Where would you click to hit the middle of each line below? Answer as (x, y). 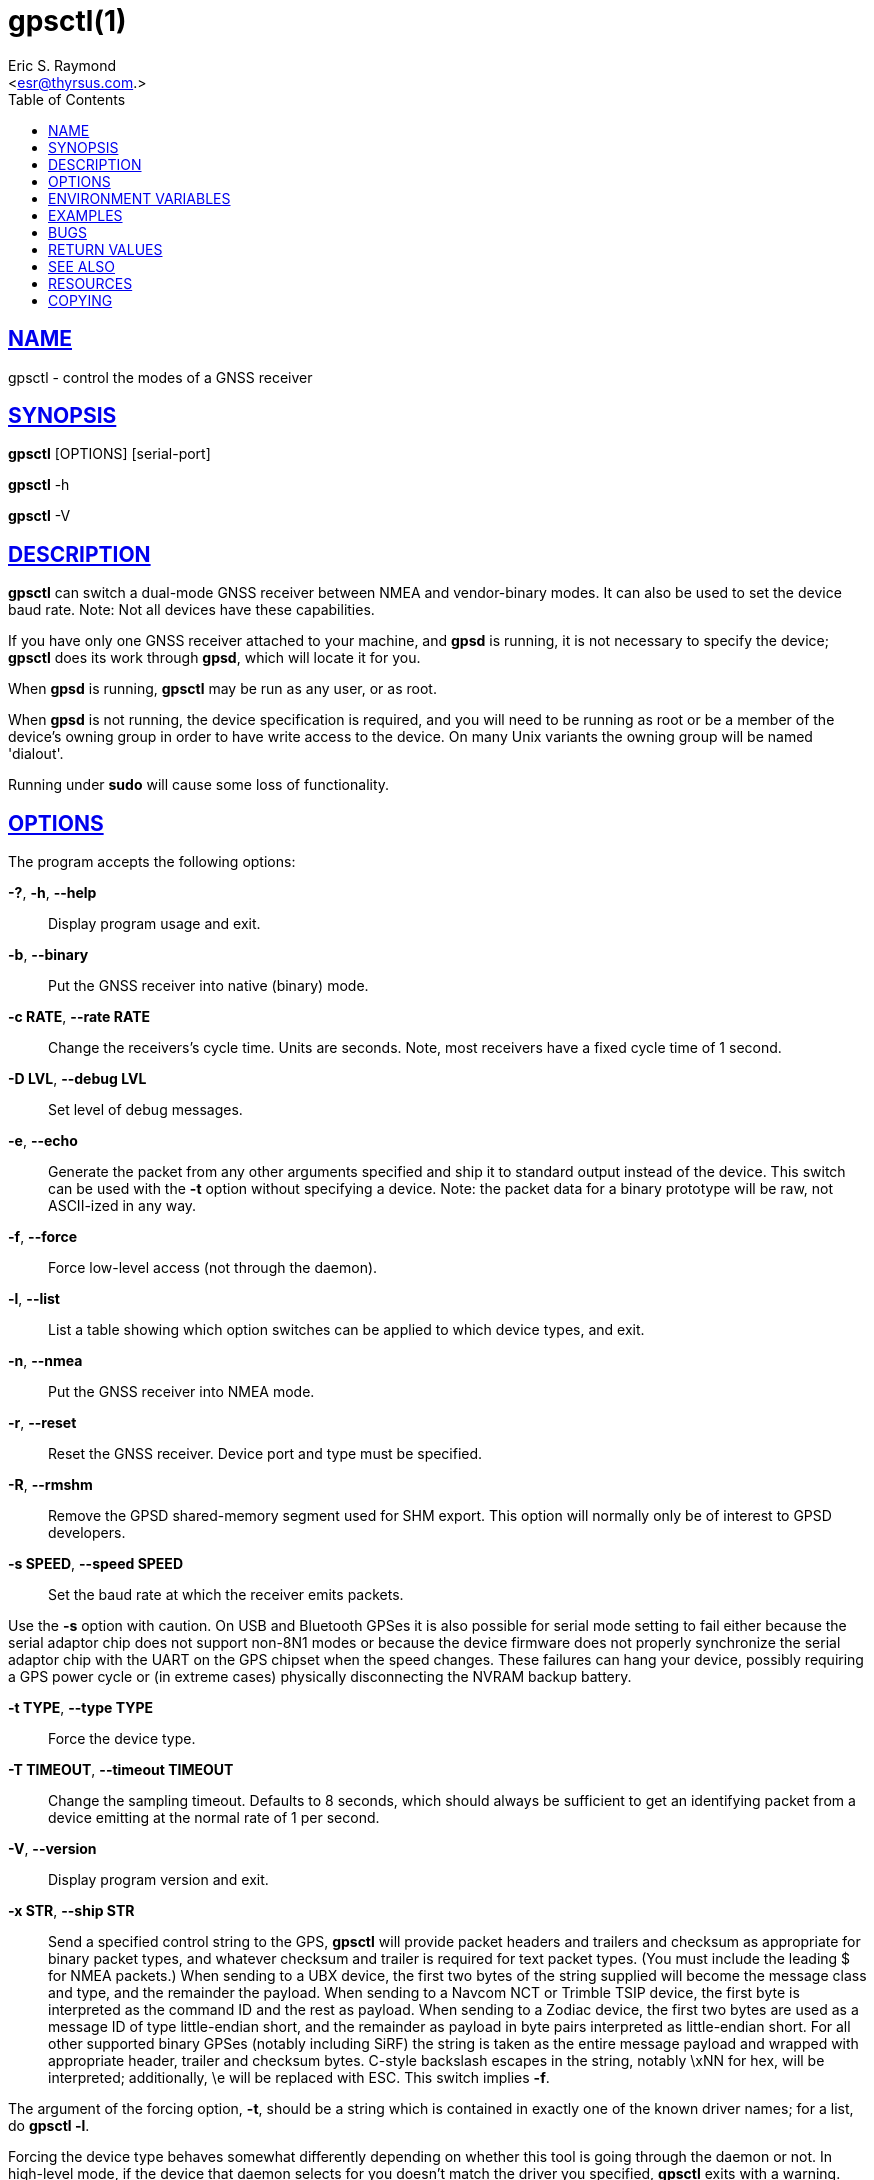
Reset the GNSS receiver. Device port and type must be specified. (265, 1454)
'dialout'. (36, 754)
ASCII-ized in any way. (122, 1206)
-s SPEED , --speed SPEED (95, 1564)
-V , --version (52, 1849)
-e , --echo (43, 1141)
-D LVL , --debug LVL (77, 1079)
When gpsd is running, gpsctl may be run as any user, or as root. (222, 689)
